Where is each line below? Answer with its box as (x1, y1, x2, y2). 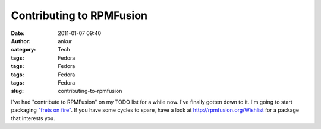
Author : (11, 37, 31, 44)
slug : (11, 88, 24, 95)
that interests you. (11, 115, 56, 122)
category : (11, 46, 36, 53)
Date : (11, 30, 25, 37)
